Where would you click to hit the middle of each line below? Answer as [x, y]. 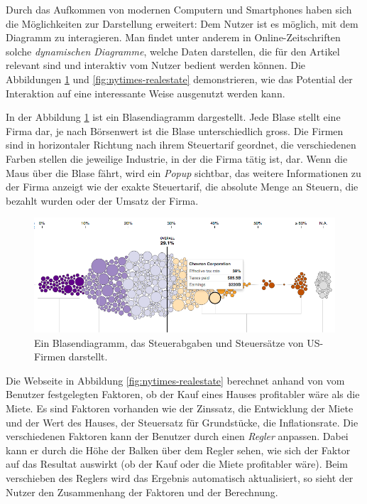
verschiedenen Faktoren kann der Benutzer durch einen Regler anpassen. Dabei [177, 436]
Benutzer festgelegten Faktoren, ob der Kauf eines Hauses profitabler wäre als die [183, 394]
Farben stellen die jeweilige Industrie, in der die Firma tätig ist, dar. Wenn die [177, 158]
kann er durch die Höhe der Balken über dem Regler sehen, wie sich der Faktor [178, 450]
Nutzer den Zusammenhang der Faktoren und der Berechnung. [142, 492]
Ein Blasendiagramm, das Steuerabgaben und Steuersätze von [169, 342]
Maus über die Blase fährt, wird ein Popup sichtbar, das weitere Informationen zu [183, 172]
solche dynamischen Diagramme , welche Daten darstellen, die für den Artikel [173, 51]
